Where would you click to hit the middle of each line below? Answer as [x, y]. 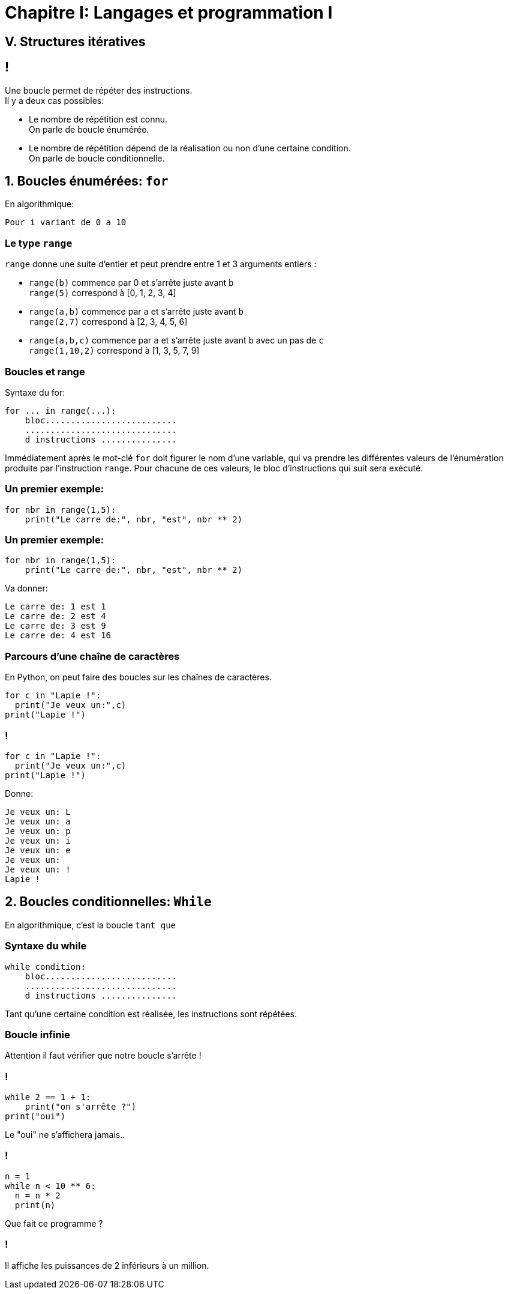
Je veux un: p [38, 831]
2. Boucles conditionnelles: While [108, 902]
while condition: [45, 966]
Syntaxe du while [46, 946]
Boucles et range [45, 371]
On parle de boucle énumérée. [89, 129]
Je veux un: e [38, 850]
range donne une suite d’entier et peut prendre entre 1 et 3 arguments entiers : [161, 264]
